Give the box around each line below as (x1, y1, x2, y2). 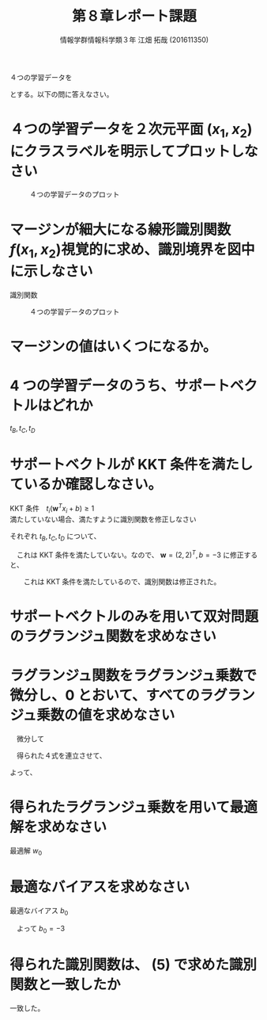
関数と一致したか (9, 976, 122, 994)
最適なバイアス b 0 (9, 905, 69, 917)
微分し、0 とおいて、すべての (9, 686, 201, 705)
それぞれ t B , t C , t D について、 (9, 532, 101, 543)
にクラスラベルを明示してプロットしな (9, 142, 258, 160)
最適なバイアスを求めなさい (9, 877, 190, 896)
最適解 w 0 (9, 846, 43, 857)
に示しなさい (9, 262, 94, 281)
